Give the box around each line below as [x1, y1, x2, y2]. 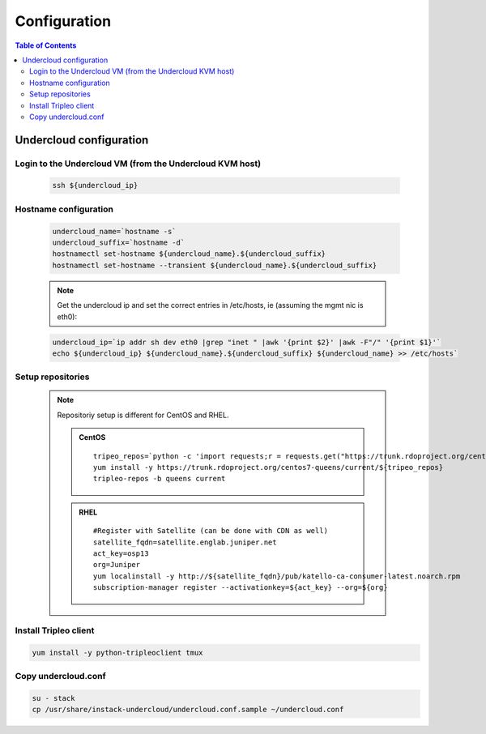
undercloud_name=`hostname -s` [52, 227, 177, 236]
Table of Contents [15, 41, 77, 50]
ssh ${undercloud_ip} [52, 181, 139, 190]
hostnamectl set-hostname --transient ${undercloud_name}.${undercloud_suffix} [52, 260, 377, 270]
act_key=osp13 [93, 548, 149, 558]
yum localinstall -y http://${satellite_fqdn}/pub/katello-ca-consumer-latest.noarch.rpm [93, 571, 461, 581]
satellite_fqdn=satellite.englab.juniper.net [93, 537, 277, 547]
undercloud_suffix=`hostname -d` [52, 237, 185, 247]
